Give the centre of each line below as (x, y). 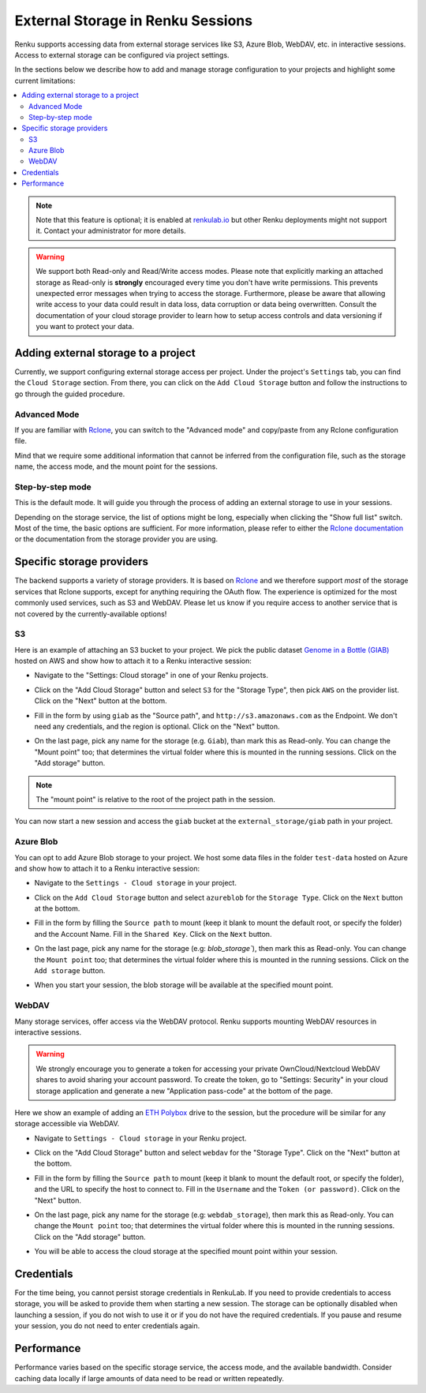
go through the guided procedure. (70, 394)
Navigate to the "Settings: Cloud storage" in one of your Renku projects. (151, 676)
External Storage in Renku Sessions (133, 21)
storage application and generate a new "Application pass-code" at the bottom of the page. (184, 1091)
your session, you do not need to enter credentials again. (107, 1326)
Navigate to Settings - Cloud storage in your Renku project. (140, 1138)
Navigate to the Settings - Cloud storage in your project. (135, 883)
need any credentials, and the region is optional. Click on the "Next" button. (157, 727)
